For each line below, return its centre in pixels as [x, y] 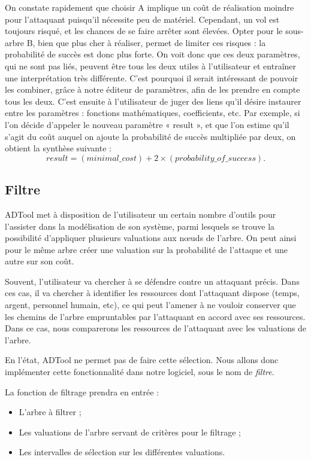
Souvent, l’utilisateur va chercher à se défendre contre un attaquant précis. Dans [152, 281]
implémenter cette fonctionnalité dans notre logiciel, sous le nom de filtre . [140, 372]
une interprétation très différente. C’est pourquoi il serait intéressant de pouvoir [152, 77]
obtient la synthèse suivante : [58, 148]
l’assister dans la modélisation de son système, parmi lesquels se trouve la [140, 226]
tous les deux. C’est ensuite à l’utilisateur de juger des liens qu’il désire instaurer [153, 101]
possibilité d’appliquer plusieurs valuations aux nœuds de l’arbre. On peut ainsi [151, 238]
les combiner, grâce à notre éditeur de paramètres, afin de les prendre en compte [153, 89]
